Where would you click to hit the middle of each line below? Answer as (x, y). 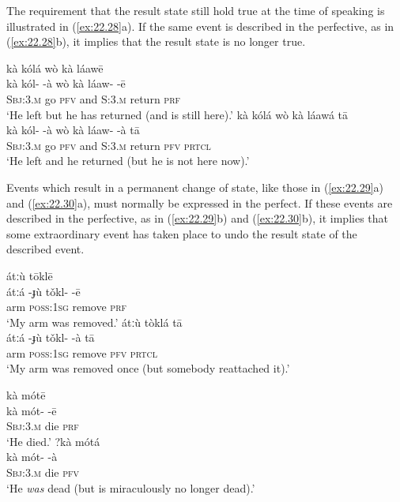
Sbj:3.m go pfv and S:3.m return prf (94, 98)
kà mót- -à (32, 457)
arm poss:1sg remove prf (67, 307)
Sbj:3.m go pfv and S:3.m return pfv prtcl (109, 145)
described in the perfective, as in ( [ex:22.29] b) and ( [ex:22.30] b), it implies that (197, 218)
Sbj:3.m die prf (43, 426)
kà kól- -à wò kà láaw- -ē (66, 83)
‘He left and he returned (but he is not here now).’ (128, 161)
